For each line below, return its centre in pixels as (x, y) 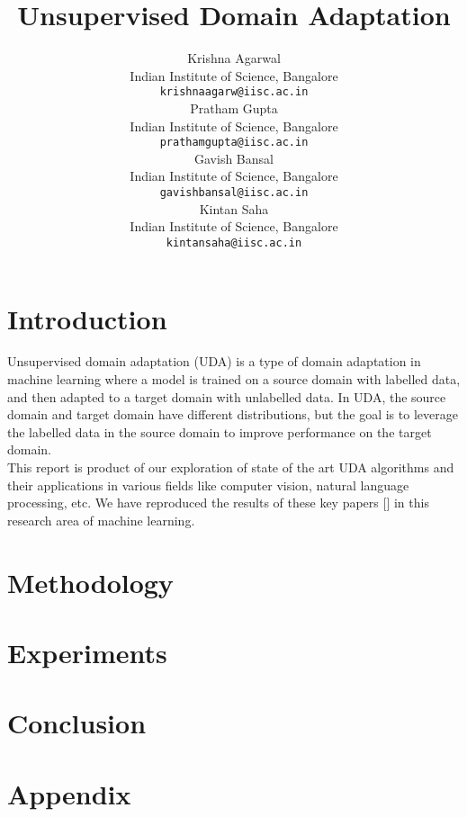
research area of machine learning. (101, 520)
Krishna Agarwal (234, 58)
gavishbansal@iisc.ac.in (234, 193)
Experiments (87, 652)
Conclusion (77, 723)
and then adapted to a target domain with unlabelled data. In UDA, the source (227, 396)
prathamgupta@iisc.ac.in (234, 143)
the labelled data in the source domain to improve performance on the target (220, 431)
